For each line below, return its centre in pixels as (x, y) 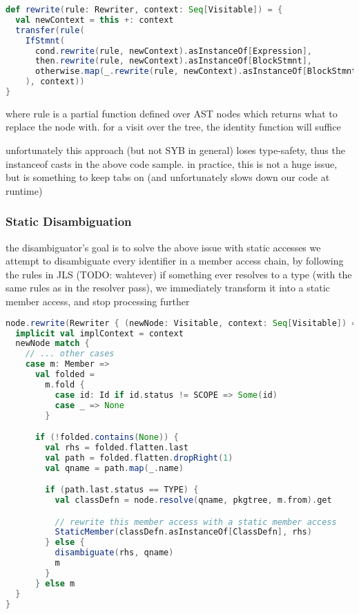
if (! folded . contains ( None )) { (107, 438)
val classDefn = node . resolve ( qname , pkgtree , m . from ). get (193, 500)
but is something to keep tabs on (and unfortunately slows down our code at (168, 177)
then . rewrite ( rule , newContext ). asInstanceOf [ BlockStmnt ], (173, 61)
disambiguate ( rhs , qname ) (114, 553)
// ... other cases (70, 354)
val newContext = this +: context (95, 20)
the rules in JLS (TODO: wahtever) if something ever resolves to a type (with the (179, 274)
